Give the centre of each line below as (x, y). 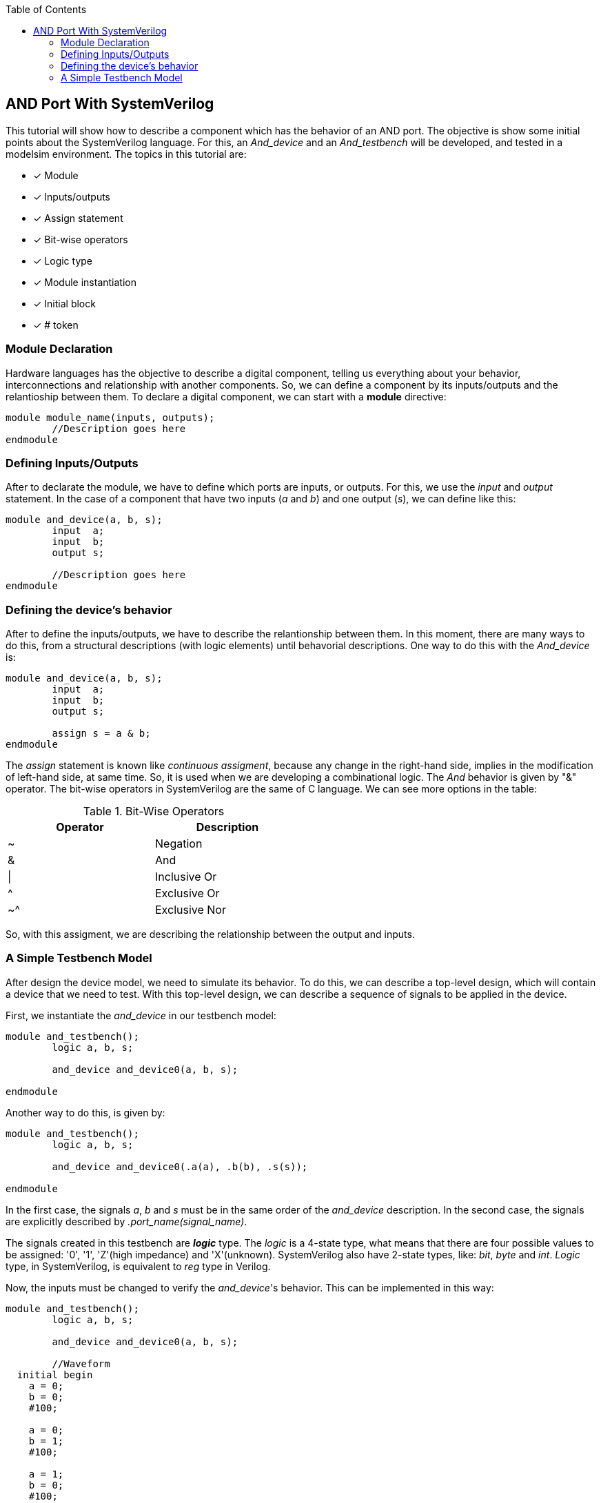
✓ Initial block (64, 303)
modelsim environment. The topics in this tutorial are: (126, 154)
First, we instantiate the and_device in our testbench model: (141, 1015)
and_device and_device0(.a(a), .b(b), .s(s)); (180, 1166)
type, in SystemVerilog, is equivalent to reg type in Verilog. (138, 1266)
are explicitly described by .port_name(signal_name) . (126, 1221)
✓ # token (56, 325)
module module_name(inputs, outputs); (110, 417)
